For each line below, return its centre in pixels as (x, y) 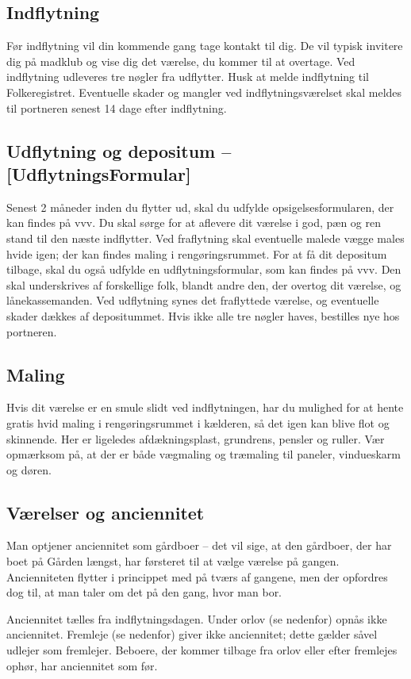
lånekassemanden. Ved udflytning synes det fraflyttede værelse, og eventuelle (193, 300)
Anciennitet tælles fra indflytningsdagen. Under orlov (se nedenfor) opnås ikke (197, 618)
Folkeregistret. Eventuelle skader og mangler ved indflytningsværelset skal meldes (204, 92)
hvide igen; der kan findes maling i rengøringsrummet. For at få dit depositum (197, 253)
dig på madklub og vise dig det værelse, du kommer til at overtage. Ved (181, 61)
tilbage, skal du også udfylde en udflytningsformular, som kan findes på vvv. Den (204, 269)
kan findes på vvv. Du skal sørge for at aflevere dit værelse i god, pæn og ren (194, 222)
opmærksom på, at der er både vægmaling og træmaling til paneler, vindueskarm (204, 454)
